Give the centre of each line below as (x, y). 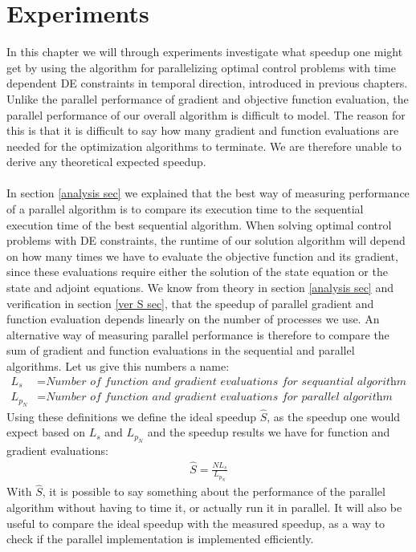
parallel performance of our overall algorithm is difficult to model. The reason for (206, 114)
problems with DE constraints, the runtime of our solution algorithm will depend (206, 240)
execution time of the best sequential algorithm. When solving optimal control (199, 224)
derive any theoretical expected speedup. (106, 162)
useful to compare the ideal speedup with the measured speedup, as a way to (196, 523)
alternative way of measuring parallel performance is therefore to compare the (198, 334)
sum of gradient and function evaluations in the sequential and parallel (181, 350)
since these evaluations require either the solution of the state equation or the (197, 272)
